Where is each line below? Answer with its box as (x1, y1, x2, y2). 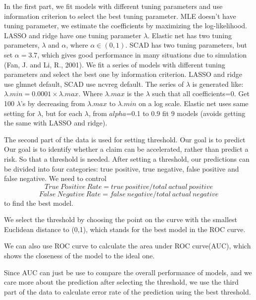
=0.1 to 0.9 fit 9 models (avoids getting (126, 108, 246, 118)
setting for (4, 108, 35, 118)
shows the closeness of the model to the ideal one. (4, 250, 155, 261)
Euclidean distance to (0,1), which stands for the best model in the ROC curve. (4, 224, 246, 234)
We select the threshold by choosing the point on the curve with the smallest (4, 214, 237, 225)
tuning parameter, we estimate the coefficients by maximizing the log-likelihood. (4, 20, 247, 31)
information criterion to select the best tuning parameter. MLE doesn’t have (4, 10, 236, 21)
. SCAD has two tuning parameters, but (125, 40, 247, 50)
